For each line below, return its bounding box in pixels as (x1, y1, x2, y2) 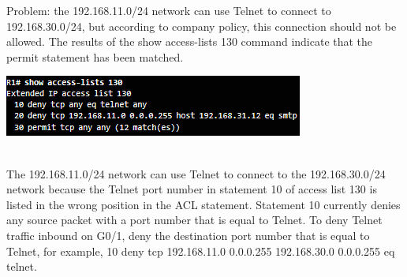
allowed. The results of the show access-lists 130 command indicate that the (6, 33, 373, 50)
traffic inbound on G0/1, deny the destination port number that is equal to (6, 226, 370, 243)
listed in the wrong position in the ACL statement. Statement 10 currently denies (6, 196, 401, 212)
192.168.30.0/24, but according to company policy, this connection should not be (6, 17, 397, 34)
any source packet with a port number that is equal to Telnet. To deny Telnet (6, 211, 383, 228)
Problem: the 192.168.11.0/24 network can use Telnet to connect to (6, 2, 331, 18)
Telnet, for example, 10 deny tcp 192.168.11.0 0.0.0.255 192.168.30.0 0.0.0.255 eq (6, 242, 395, 259)
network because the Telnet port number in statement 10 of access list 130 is (6, 181, 377, 197)
